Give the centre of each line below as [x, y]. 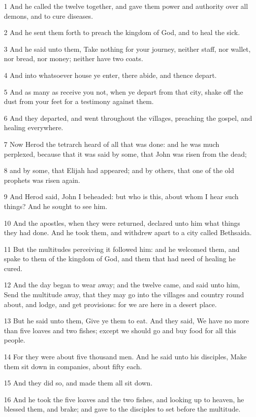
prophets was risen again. [42, 180]
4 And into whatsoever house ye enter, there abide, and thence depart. [110, 75]
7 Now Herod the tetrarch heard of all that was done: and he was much [112, 144]
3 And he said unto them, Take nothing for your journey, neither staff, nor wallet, [127, 49]
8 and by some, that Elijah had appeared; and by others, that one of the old [119, 170]
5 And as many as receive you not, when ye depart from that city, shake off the [124, 91]
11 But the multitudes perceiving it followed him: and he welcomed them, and [122, 249]
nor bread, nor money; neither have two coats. [74, 58]
